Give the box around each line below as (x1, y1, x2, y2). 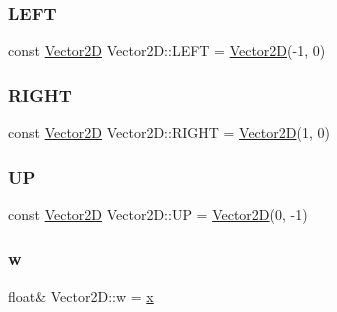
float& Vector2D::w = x (8, 285, 154, 306)
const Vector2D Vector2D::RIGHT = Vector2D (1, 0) (8, 122, 330, 143)
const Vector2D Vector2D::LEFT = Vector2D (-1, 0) (8, 40, 326, 61)
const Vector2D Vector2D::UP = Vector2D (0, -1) (8, 203, 308, 224)
